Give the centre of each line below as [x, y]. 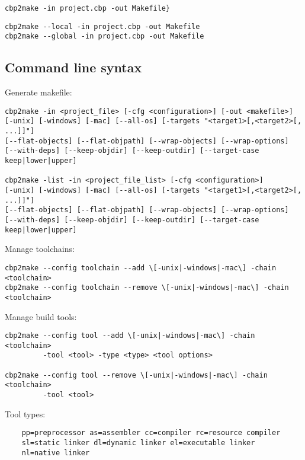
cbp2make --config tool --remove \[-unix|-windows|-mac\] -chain [136, 375]
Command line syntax [73, 67]
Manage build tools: [41, 316]
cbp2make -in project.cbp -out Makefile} [88, 8]
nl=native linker [56, 453]
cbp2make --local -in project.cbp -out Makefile [102, 26]
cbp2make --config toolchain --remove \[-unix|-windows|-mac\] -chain [147, 288]
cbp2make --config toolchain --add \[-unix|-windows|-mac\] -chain [141, 268]
